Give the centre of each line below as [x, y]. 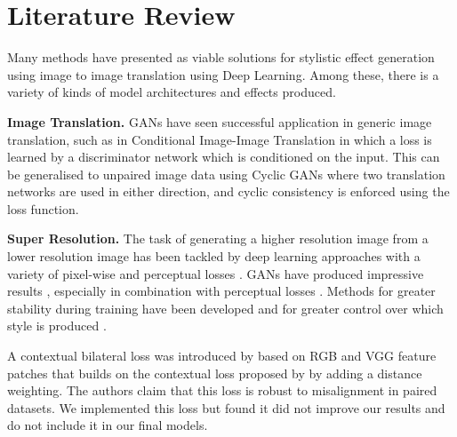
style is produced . [57, 326]
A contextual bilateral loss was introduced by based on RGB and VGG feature [222, 356]
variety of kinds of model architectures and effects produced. [172, 92]
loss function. [43, 208]
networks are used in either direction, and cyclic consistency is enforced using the [228, 191]
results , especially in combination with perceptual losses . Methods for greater [221, 291]
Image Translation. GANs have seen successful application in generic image [220, 121]
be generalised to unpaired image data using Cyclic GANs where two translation [226, 174]
